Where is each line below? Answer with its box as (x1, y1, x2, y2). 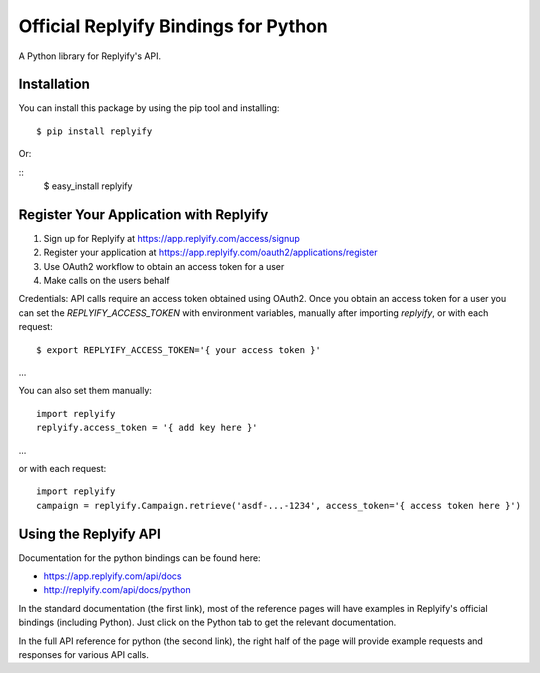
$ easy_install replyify (43, 180, 133, 192)
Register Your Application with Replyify (18, 206, 269, 223)
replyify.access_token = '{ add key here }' (36, 422, 259, 434)
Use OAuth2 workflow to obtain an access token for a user (43, 260, 285, 272)
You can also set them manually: (18, 385, 152, 397)
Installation (18, 76, 90, 93)
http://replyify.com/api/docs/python (43, 584, 191, 596)
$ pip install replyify (36, 125, 153, 137)
